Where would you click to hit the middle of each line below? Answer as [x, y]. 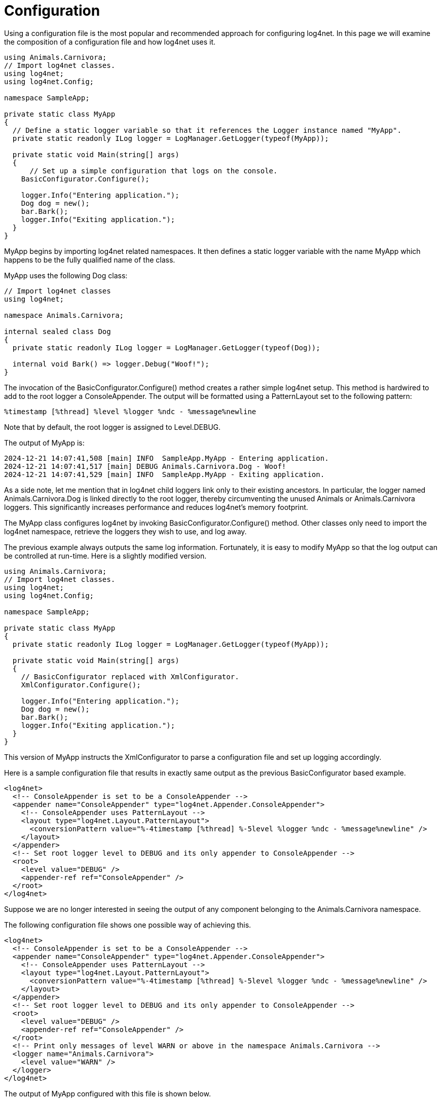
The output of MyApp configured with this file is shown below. [107, 1093]
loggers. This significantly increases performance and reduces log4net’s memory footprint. [156, 507]
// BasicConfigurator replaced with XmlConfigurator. [130, 676]
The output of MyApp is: [44, 443]
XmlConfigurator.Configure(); [81, 685]
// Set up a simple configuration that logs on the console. [154, 171]
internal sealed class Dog [58, 331]
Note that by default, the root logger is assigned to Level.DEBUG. [113, 427]
